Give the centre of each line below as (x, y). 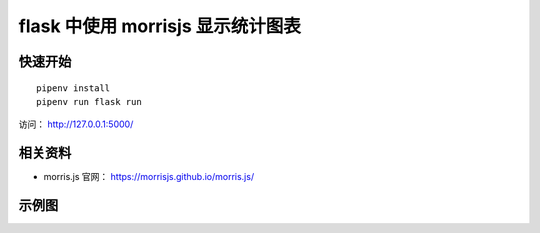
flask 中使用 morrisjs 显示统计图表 (160, 26)
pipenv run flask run (89, 101)
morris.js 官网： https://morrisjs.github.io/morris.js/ (149, 177)
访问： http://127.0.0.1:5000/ (76, 124)
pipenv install (73, 88)
